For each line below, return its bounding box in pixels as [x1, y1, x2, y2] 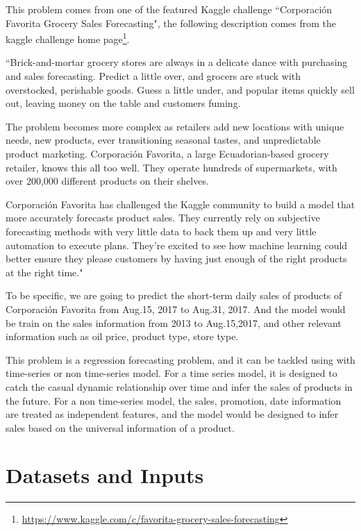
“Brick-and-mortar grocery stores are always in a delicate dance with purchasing [6, 55, 348, 69]
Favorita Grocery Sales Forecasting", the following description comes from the [6, 15, 337, 30]
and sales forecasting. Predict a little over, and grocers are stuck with [6, 69, 301, 83]
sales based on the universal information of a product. [6, 420, 235, 435]
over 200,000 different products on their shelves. [6, 174, 209, 188]
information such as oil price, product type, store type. [6, 329, 239, 344]
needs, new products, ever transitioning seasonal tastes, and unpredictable [6, 133, 321, 147]
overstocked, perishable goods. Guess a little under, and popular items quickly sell [6, 82, 355, 96]
